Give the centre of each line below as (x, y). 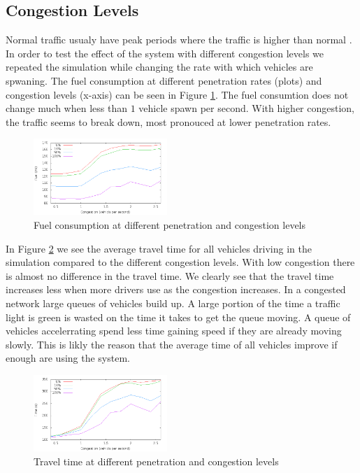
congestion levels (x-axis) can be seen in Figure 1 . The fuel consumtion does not (177, 94)
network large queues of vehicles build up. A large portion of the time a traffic (173, 303)
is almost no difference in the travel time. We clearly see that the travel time (170, 275)
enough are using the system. (68, 358)
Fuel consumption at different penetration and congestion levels (170, 224)
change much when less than (66, 108)
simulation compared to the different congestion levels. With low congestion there (180, 262)
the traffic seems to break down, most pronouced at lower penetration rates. (168, 121)
